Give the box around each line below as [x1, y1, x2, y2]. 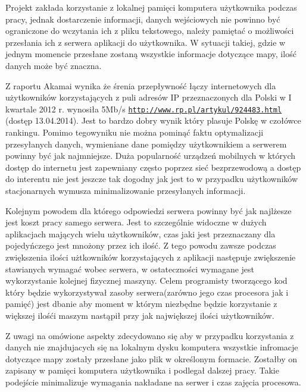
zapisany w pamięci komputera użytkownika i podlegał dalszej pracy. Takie [5, 364, 279, 377]
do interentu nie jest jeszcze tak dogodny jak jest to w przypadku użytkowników [5, 173, 298, 185]
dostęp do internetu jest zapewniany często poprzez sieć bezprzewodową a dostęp [5, 161, 301, 173]
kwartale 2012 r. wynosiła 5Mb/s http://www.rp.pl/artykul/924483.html [5, 102, 282, 115]
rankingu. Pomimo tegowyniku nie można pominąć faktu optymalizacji [5, 126, 264, 138]
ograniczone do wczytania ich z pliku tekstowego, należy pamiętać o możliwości [5, 24, 294, 37]
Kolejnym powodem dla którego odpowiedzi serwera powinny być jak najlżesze [5, 204, 292, 217]
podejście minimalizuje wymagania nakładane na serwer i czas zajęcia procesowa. [5, 375, 301, 388]
